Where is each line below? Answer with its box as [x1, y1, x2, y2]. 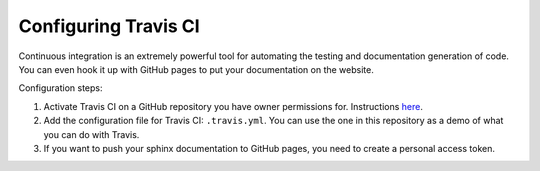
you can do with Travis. [43, 128, 140, 140]
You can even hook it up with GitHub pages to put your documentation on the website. [18, 63, 374, 75]
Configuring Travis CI [18, 15, 200, 37]
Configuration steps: [18, 82, 104, 94]
